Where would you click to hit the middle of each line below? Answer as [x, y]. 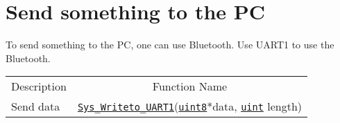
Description [39, 86]
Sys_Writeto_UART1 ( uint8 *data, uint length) [189, 106]
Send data [36, 106]
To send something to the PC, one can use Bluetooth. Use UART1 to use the [170, 45]
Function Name [190, 86]
